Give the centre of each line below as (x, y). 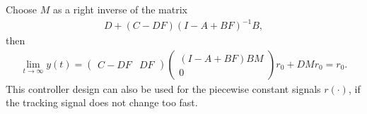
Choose (22, 9)
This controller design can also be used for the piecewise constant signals (163, 88)
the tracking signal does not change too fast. (102, 102)
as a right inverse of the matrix (120, 9)
